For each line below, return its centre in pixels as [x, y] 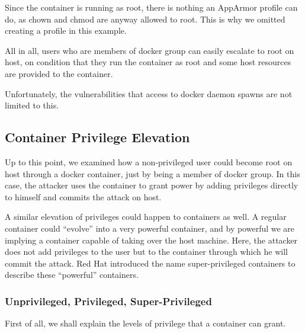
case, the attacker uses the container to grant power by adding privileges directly [152, 185]
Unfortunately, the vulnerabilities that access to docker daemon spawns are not [149, 93]
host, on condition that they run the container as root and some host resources [148, 62]
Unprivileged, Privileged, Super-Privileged [108, 301]
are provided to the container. [59, 73]
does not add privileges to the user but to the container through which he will [146, 252]
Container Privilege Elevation [97, 137]
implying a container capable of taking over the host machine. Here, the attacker [151, 240]
